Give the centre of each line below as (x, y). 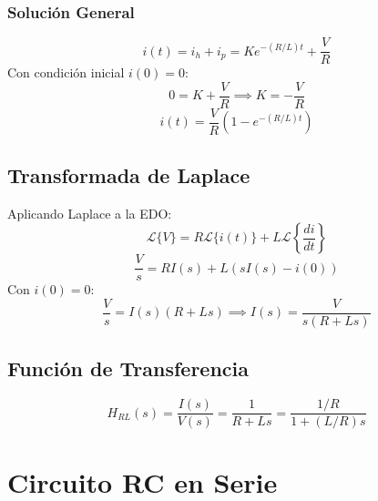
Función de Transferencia (128, 368)
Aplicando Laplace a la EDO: (90, 213)
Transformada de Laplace (129, 174)
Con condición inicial (66, 72)
